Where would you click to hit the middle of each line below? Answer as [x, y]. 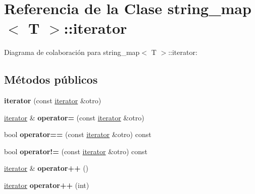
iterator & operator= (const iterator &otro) [74, 117]
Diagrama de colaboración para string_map [72, 52]
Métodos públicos [51, 79]
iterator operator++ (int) [47, 185]
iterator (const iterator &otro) [53, 101]
